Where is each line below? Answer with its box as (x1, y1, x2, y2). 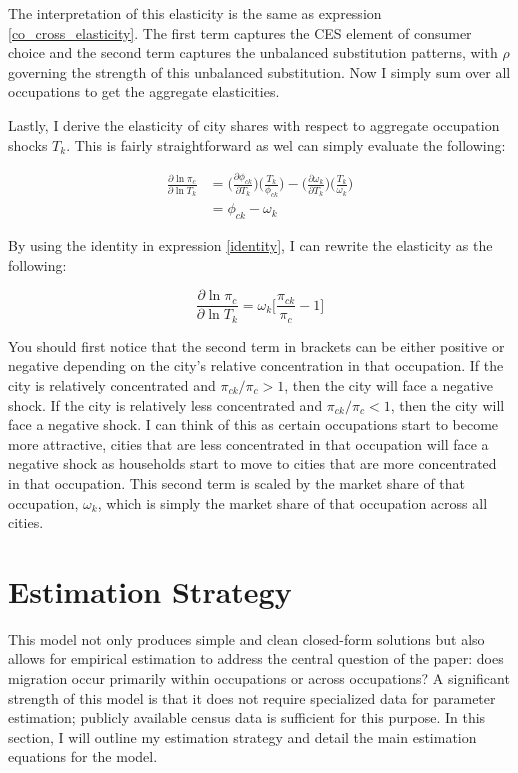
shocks (8, 134, 48, 155)
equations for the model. (8, 746, 158, 767)
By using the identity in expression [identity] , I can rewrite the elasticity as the (8, 235, 493, 256)
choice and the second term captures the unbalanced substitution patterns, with (8, 42, 498, 63)
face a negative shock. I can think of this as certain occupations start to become (8, 414, 499, 435)
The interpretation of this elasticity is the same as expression (8, 3, 382, 23)
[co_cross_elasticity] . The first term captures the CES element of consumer (8, 22, 472, 43)
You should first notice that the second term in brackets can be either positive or (8, 335, 505, 356)
